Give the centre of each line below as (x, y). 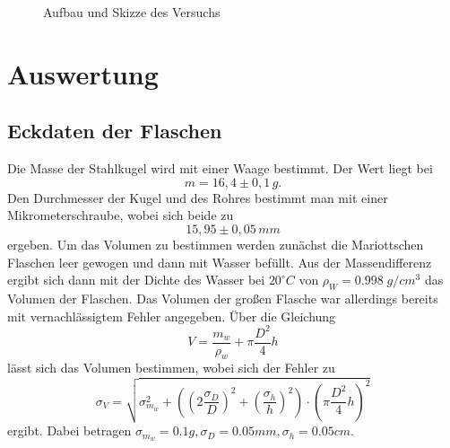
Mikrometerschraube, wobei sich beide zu (121, 215)
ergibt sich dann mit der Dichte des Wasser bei (136, 280)
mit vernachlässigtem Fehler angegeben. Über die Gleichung (172, 316)
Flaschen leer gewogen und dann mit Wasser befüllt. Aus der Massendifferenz (220, 262)
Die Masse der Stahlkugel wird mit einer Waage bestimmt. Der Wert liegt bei (220, 168)
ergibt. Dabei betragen (69, 430)
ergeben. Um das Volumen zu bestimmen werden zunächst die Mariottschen (216, 244)
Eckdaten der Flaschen (115, 131)
